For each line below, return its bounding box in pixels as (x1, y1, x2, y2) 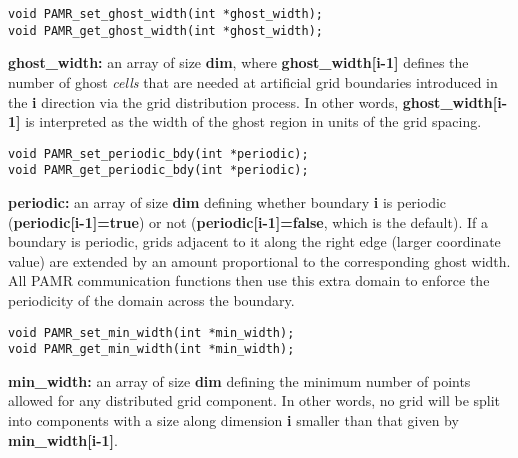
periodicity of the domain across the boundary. (8, 289, 295, 310)
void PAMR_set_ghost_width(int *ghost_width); (8, 7, 323, 21)
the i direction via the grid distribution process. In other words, (8, 91, 399, 112)
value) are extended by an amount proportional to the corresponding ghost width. (8, 250, 511, 271)
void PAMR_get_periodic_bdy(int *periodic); (8, 163, 309, 178)
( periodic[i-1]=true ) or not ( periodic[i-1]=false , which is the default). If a (8, 211, 488, 232)
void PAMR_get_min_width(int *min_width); (8, 342, 295, 357)
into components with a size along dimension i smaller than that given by (8, 410, 459, 431)
